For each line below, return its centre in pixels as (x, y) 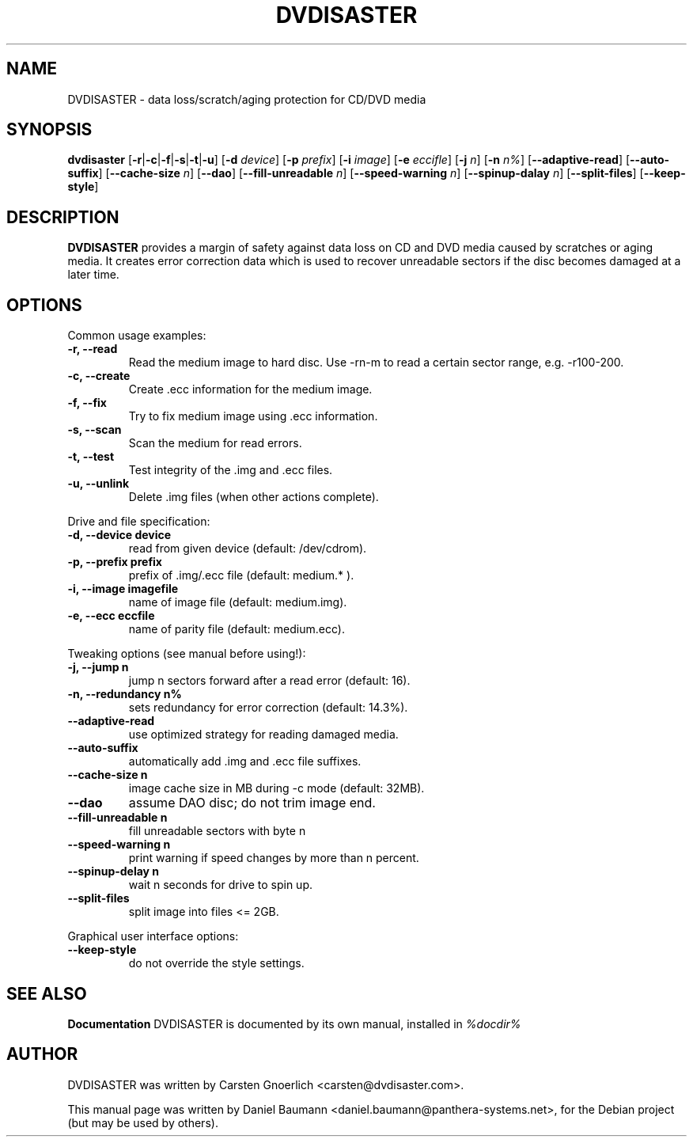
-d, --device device (119, 535)
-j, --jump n (98, 667)
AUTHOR (42, 1054)
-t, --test (91, 457)
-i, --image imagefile (123, 589)
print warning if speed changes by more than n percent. (274, 858)
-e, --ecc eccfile (111, 616)
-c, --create (99, 376)
